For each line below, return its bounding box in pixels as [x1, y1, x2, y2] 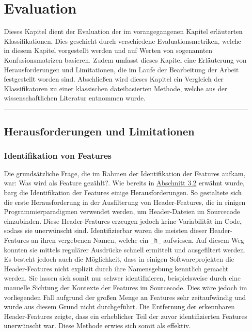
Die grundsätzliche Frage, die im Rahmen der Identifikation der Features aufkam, [4, 168, 246, 178]
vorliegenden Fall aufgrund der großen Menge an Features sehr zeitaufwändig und [4, 292, 246, 302]
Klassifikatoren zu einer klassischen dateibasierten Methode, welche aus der [4, 83, 227, 93]
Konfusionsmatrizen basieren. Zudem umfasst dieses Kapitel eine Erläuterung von [4, 54, 247, 65]
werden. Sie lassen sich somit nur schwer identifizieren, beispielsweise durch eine [4, 273, 241, 283]
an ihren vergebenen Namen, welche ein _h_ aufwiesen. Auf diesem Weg [31, 235, 244, 245]
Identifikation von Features [4, 149, 111, 161]
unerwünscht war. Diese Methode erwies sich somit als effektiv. [4, 320, 191, 331]
